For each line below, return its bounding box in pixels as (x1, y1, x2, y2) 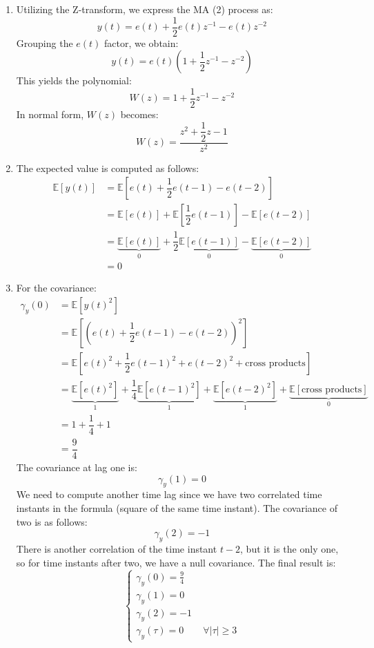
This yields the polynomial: (16, 73, 132, 88)
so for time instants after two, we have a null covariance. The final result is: (16, 555, 336, 569)
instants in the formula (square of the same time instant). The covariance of (16, 501, 337, 515)
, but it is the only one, (240, 542, 339, 555)
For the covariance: (16, 280, 97, 295)
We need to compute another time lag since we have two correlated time (16, 487, 322, 502)
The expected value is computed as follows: (16, 160, 199, 175)
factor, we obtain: (104, 35, 179, 50)
